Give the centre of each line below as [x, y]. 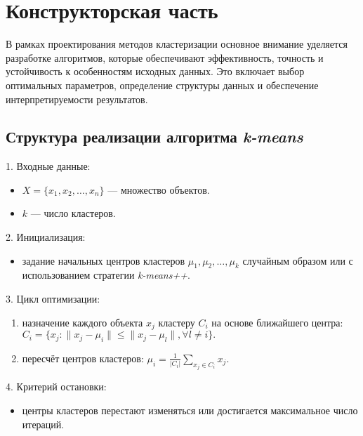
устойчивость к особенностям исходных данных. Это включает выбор [155, 71]
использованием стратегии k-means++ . [106, 275]
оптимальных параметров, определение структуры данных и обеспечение [162, 85]
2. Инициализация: [46, 237]
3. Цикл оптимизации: [53, 299]
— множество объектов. [159, 189]
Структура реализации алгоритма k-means [154, 137]
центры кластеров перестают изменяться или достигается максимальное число [190, 410]
